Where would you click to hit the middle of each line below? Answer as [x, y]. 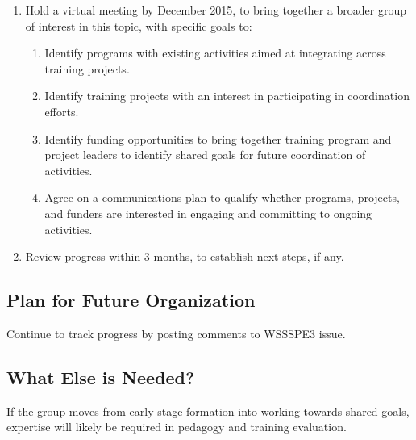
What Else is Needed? [101, 377]
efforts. [62, 111]
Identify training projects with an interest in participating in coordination [227, 96]
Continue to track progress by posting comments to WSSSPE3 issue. [176, 333]
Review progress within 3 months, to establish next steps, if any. [185, 256]
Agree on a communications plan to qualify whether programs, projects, [222, 197]
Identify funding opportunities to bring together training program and [218, 138]
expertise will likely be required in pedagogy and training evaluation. [177, 427]
